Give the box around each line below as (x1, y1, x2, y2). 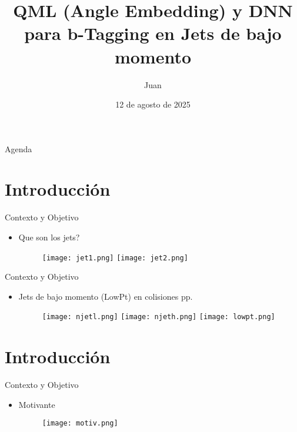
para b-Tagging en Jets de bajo (24, 21, 282, 45)
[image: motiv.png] (42, 419, 118, 428)
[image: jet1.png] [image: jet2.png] (42, 253, 188, 262)
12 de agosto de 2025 (115, 98, 191, 110)
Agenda (5, 142, 32, 155)
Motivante (18, 398, 55, 410)
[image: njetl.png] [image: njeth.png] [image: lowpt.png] (42, 313, 275, 322)
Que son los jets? (18, 231, 80, 243)
